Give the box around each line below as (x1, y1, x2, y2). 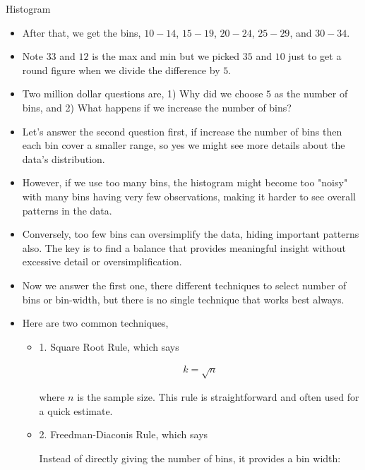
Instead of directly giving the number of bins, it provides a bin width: (39, 450, 341, 465)
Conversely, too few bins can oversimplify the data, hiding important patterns (22, 227, 359, 241)
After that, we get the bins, (22, 25, 141, 40)
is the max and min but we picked (92, 49, 240, 64)
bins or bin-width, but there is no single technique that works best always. (22, 291, 345, 306)
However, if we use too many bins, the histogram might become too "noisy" (22, 175, 348, 190)
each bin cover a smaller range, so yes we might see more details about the (22, 138, 345, 152)
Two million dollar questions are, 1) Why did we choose (22, 86, 263, 101)
